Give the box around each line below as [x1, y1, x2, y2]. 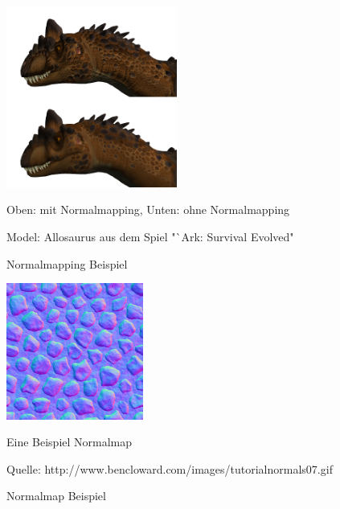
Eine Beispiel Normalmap [6, 433, 133, 450]
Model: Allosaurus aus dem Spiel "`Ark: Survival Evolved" [6, 228, 294, 244]
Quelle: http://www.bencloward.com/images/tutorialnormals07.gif [6, 460, 333, 477]
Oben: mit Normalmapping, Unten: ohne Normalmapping [6, 201, 290, 218]
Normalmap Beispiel [6, 487, 106, 504]
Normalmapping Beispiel [6, 255, 128, 272]
